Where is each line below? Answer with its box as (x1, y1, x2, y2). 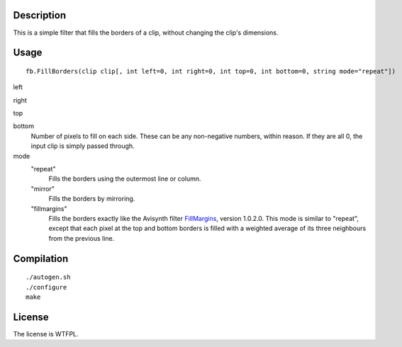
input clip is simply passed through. (30, 142, 135, 150)
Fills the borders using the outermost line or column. (48, 174, 201, 183)
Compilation (13, 252, 69, 265)
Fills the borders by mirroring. (48, 195, 135, 203)
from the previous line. (48, 234, 115, 242)
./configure (26, 283, 67, 291)
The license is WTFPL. (13, 329, 79, 338)
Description (13, 9, 67, 21)
